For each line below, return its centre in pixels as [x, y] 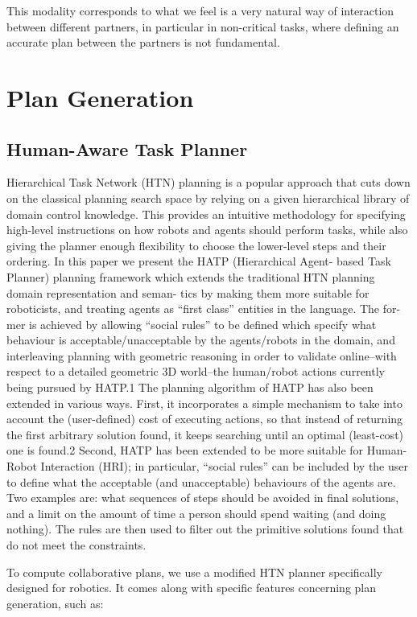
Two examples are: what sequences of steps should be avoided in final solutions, [203, 498]
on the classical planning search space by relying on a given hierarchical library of [208, 197]
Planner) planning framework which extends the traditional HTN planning [191, 276]
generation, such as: [55, 603]
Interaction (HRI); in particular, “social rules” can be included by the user [224, 466]
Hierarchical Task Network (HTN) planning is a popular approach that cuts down [208, 182]
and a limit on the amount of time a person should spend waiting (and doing [196, 513]
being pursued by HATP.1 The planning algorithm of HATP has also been [190, 387]
